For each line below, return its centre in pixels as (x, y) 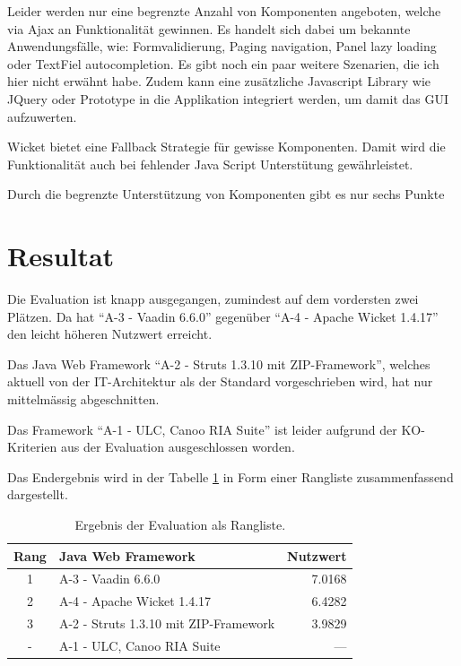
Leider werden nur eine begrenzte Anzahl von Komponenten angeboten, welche (224, 11)
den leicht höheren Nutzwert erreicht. (110, 334)
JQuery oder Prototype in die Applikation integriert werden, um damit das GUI (228, 98)
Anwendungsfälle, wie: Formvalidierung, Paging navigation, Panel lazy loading (222, 46)
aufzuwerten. (42, 116)
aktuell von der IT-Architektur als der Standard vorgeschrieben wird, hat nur (220, 381)
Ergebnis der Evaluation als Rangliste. (180, 524)
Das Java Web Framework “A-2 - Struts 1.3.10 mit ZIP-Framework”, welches (219, 363)
